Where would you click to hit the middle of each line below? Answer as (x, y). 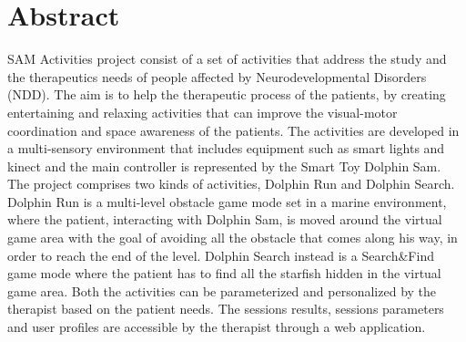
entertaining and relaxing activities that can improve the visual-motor (203, 112)
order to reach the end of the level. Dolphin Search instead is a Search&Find (221, 255)
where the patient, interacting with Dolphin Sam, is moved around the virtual (225, 219)
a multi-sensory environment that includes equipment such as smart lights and (226, 148)
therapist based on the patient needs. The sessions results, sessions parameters (226, 309)
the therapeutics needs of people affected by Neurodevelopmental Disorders (217, 76)
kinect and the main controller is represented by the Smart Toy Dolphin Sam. (224, 166)
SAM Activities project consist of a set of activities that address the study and (227, 59)
